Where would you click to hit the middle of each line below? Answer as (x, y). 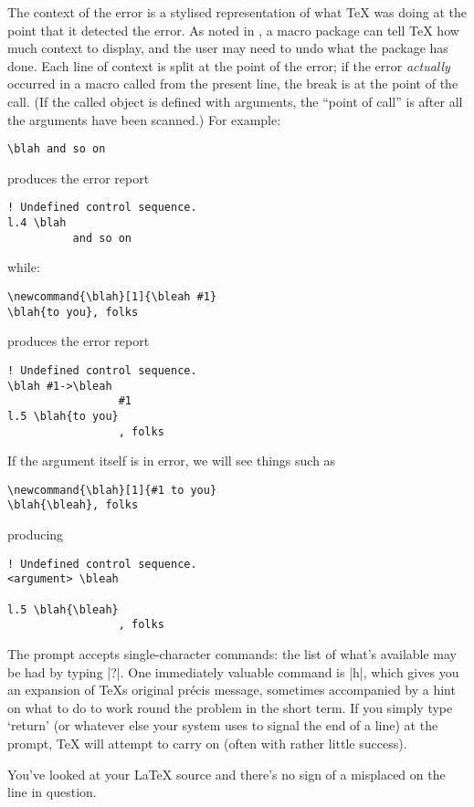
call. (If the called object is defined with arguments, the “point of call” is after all (235, 101)
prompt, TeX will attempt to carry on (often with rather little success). (207, 743)
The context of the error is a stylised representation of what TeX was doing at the (237, 12)
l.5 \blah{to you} (63, 416)
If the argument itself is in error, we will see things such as (172, 461)
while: (24, 267)
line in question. (52, 792)
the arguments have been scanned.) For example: (144, 119)
